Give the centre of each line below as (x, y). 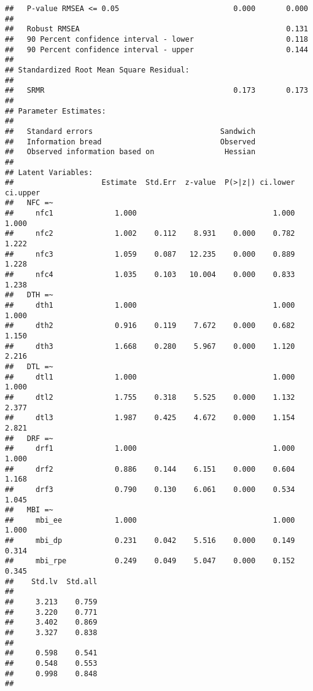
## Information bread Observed (130, 142)
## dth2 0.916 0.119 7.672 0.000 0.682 (150, 326)
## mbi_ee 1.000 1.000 (150, 520)
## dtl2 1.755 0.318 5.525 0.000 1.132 (150, 397)
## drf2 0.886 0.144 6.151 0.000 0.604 (150, 469)
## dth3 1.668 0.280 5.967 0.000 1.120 (150, 346)
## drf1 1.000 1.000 (150, 449)
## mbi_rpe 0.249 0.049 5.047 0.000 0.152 (150, 561)
